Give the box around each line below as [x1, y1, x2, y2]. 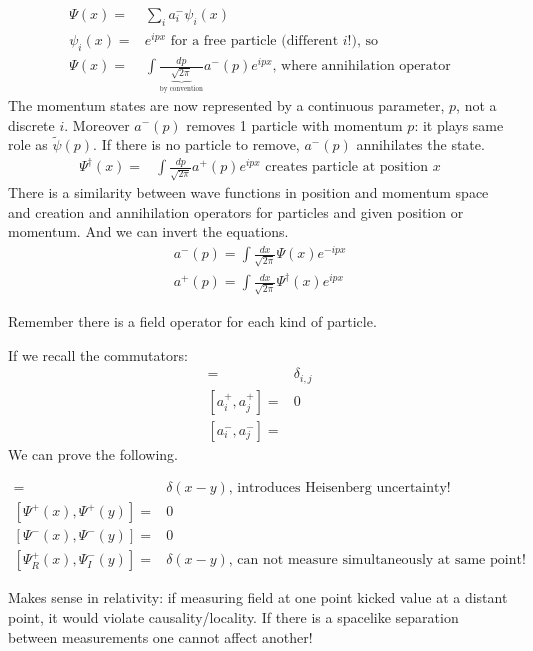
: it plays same [414, 114, 504, 135]
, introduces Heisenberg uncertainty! [228, 481, 451, 496]
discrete [8, 114, 55, 135]
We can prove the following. [8, 443, 178, 464]
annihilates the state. [356, 134, 485, 155]
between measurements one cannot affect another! [8, 626, 313, 647]
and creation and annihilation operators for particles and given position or [8, 201, 464, 222]
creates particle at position [265, 160, 429, 175]
